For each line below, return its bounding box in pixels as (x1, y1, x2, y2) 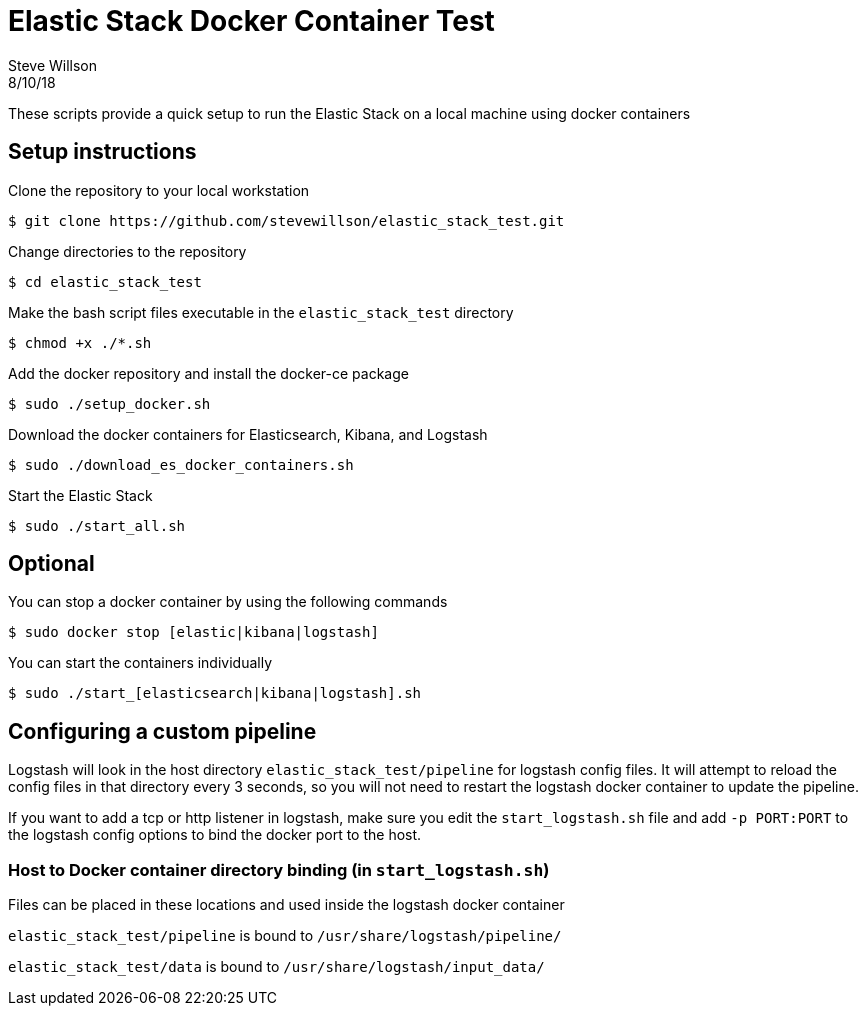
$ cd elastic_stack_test (8, 273, 202, 290)
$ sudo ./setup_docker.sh (8, 395, 211, 412)
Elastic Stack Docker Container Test (8, 4, 495, 38)
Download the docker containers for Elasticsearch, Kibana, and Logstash (8, 425, 488, 443)
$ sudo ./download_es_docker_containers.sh (8, 456, 354, 473)
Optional (8, 551, 95, 577)
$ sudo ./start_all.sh (8, 517, 186, 534)
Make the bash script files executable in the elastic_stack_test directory (8, 303, 514, 321)
